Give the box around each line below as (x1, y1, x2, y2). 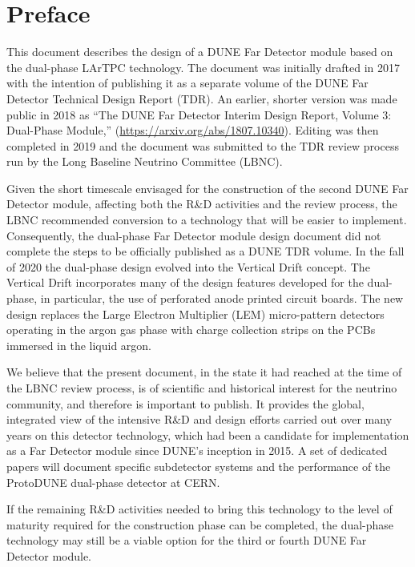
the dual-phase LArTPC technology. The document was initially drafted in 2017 (6, 58, 401, 75)
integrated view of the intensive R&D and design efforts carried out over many (6, 411, 393, 428)
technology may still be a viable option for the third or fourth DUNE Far (6, 532, 367, 549)
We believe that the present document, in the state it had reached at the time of (6, 364, 402, 380)
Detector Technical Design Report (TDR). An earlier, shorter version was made (6, 90, 397, 107)
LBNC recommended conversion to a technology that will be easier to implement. (6, 211, 407, 228)
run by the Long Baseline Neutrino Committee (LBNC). (6, 153, 283, 170)
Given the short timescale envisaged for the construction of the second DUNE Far (6, 179, 409, 196)
